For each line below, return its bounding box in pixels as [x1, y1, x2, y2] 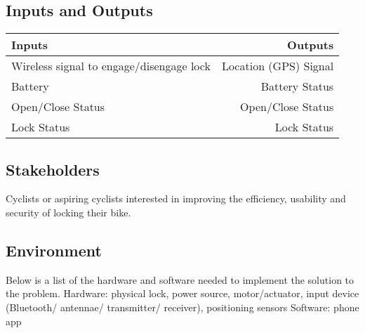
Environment [6, 239, 102, 261]
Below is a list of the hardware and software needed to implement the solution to [6, 272, 354, 287]
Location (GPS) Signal [221, 58, 334, 74]
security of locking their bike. [6, 205, 131, 219]
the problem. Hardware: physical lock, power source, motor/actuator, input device [6, 286, 359, 301]
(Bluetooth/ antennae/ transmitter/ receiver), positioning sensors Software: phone [6, 299, 359, 314]
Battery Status [260, 78, 334, 95]
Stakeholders [6, 158, 100, 180]
